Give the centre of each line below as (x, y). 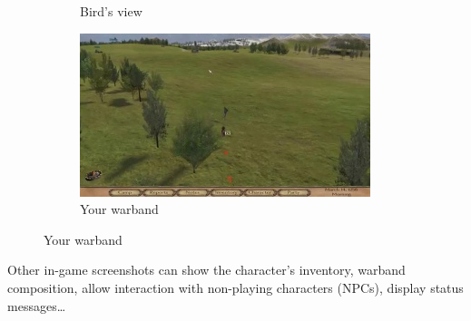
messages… (37, 305)
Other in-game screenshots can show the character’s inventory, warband (206, 270)
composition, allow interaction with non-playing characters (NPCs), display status (235, 287)
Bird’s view (111, 11)
